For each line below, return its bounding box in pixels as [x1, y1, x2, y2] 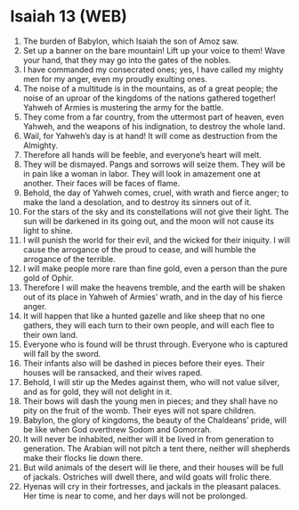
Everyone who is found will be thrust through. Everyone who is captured [22, 339, 288, 350]
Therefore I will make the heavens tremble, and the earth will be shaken [22, 282, 286, 292]
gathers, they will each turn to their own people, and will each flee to [22, 319, 275, 331]
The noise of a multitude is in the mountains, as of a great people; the [22, 83, 279, 94]
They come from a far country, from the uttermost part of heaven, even [22, 111, 284, 122]
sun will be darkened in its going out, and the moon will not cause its [22, 216, 275, 226]
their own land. [22, 329, 78, 340]
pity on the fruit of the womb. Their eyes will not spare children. [22, 405, 256, 415]
